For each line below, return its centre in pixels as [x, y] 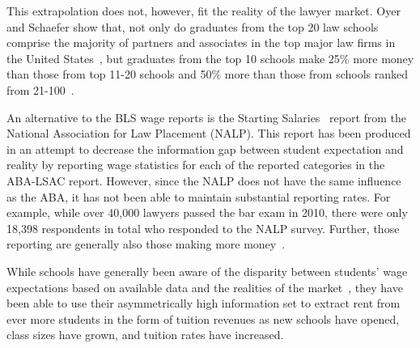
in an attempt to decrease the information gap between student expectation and [205, 149]
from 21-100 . [40, 89]
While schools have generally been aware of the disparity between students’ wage [207, 271]
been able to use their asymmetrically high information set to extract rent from [204, 303]
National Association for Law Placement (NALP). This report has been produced [209, 133]
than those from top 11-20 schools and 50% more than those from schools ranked [208, 74]
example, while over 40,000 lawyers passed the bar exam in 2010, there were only [207, 212]
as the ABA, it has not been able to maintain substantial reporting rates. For [199, 196]
